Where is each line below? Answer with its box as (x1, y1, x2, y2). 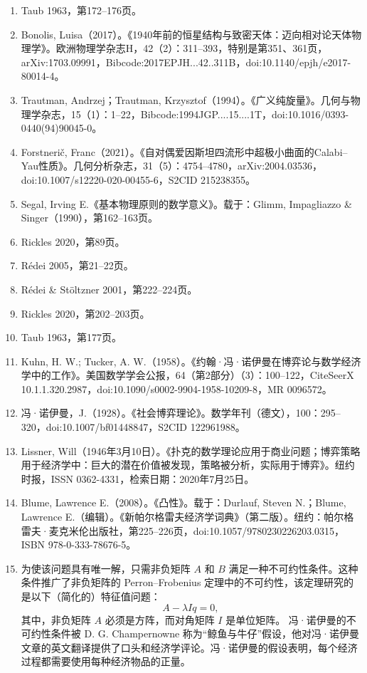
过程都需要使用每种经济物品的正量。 (21, 654, 191, 669)
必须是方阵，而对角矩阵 (105, 612, 215, 627)
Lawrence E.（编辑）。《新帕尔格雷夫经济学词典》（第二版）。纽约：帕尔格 (21, 509, 354, 524)
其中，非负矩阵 (21, 612, 91, 627)
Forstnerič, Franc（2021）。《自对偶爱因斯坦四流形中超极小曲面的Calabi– (21, 144, 348, 159)
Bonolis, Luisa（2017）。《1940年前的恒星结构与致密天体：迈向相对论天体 (21, 26, 352, 41)
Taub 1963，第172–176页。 (21, 3, 142, 17)
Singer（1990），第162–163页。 (21, 210, 158, 225)
